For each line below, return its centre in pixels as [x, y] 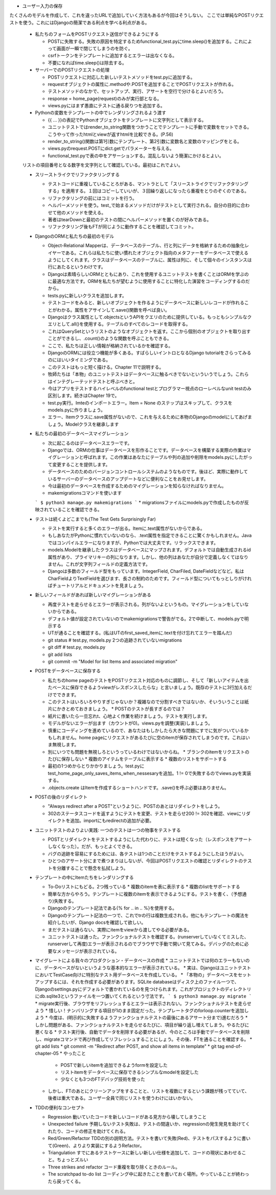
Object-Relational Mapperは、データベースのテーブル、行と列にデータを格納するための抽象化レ [148, 246]
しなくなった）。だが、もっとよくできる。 [91, 847]
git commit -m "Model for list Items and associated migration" [113, 661]
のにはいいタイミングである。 [79, 360]
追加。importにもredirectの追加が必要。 [112, 821]
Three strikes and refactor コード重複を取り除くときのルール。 [114, 1167]
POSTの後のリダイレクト [61, 797]
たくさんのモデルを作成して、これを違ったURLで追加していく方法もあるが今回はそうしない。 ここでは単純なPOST [130, 15]
